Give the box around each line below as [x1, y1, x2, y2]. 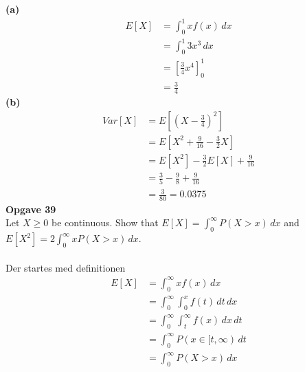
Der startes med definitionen [5, 260, 126, 274]
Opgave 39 [5, 201, 56, 216]
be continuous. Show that [51, 215, 159, 230]
